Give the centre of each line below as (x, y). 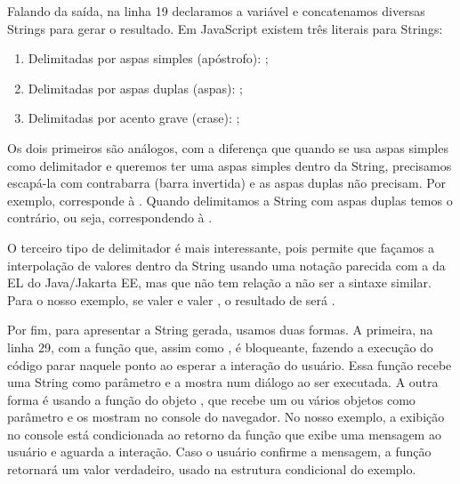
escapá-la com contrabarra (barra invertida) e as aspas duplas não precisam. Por (226, 183)
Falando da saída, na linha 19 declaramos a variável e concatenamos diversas (216, 11)
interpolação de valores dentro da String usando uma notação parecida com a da (226, 265)
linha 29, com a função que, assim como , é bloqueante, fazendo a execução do (220, 347)
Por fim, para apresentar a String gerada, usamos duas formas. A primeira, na (220, 330)
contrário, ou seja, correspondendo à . (110, 218)
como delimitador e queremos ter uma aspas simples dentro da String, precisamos (230, 165)
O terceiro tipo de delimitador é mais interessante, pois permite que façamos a (221, 247)
